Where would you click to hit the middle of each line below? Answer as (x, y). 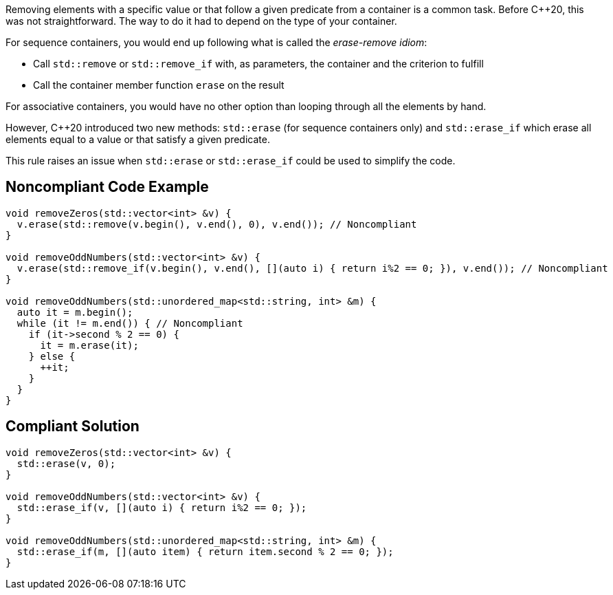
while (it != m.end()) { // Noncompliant (130, 323)
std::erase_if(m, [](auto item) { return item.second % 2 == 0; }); (205, 551)
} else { (52, 356)
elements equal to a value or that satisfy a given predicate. (138, 139)
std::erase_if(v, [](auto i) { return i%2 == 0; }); (162, 507)
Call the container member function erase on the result (159, 85)
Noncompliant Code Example (107, 187)
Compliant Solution (73, 426)
